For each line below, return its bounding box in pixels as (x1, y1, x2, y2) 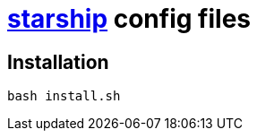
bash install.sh (7, 89, 121, 104)
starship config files (7, 4, 251, 34)
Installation (7, 50, 109, 73)
